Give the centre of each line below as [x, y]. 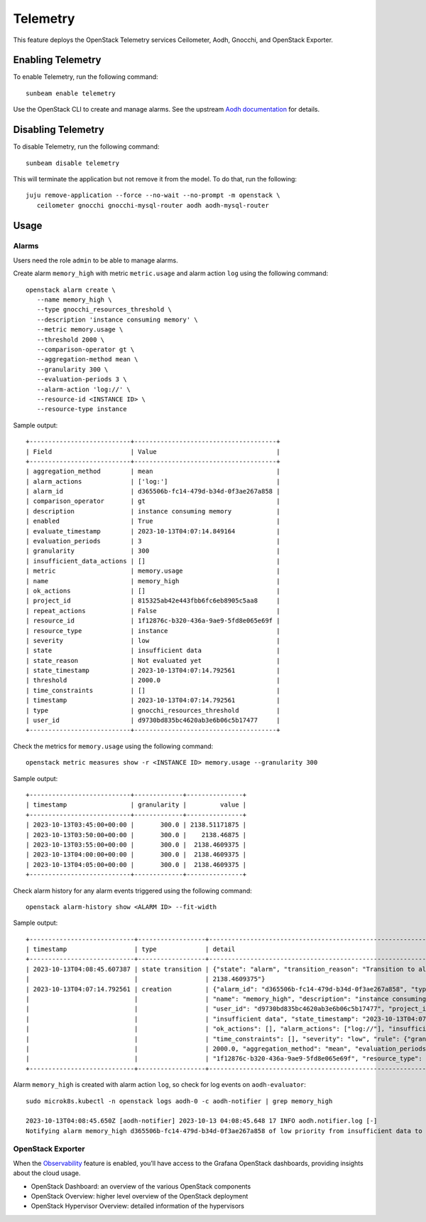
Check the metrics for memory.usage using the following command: [113, 746]
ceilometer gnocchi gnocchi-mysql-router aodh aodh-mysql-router [153, 205]
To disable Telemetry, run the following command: [86, 147]
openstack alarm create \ [71, 289]
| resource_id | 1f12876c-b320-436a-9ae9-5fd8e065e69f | [153, 621]
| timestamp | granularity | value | [136, 805]
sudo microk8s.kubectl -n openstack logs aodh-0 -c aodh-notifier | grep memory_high [179, 1101]
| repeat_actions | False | [153, 611]
